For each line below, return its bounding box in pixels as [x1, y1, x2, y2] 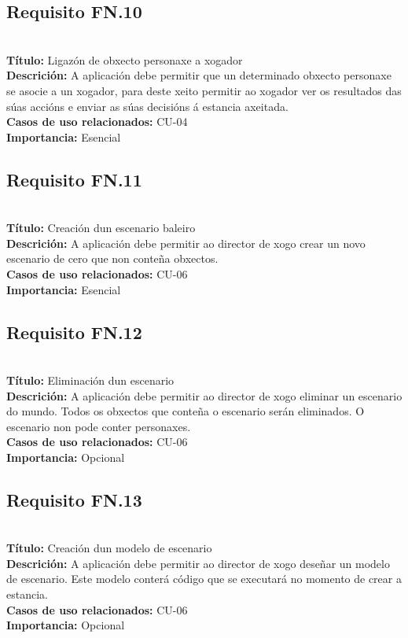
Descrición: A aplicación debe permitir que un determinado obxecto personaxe [6, 67, 391, 83]
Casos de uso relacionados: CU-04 [6, 113, 188, 130]
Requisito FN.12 [6, 319, 142, 344]
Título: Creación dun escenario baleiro [6, 219, 196, 236]
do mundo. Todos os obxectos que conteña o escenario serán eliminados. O [6, 403, 365, 419]
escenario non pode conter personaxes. [6, 418, 191, 434]
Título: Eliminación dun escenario [6, 371, 175, 388]
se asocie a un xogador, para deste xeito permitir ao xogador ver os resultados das [6, 82, 402, 98]
